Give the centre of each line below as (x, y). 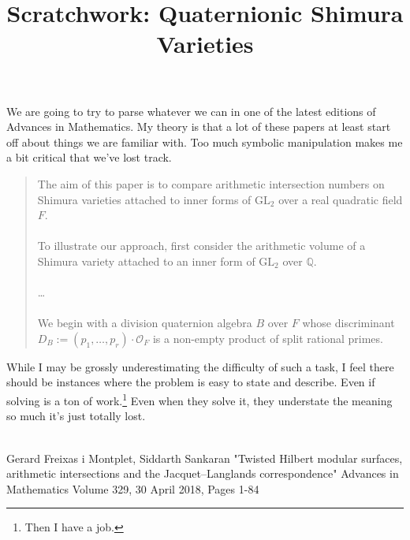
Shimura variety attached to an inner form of (146, 261)
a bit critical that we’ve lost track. (89, 157)
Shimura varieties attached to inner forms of (144, 199)
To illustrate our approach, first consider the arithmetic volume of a (201, 246)
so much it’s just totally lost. (76, 416)
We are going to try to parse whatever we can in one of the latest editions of (191, 111)
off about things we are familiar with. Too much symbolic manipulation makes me (205, 142)
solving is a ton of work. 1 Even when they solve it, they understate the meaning (199, 399)
